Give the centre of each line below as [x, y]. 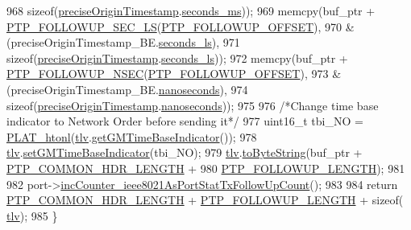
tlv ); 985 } [32, 215]
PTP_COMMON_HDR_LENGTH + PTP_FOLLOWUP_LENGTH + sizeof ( [205, 200]
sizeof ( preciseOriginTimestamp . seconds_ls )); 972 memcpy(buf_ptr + [177, 57]
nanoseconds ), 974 [203, 89]
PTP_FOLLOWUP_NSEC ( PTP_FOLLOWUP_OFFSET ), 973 [168, 74]
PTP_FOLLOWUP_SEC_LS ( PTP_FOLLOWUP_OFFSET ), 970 [174, 26]
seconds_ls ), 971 [199, 42]
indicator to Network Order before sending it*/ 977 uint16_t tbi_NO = [185, 121]
